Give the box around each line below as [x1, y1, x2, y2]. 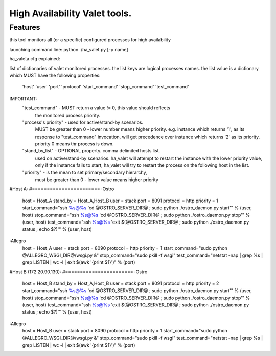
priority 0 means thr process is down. [35, 141, 114, 147]
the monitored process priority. [35, 112, 101, 118]
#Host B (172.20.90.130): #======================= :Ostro [9, 269, 148, 275]
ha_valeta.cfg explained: [9, 56, 61, 62]
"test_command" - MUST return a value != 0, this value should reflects [22, 105, 171, 111]
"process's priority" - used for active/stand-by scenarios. [22, 119, 144, 125]
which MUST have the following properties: [9, 72, 101, 78]
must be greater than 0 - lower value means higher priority [35, 176, 158, 183]
